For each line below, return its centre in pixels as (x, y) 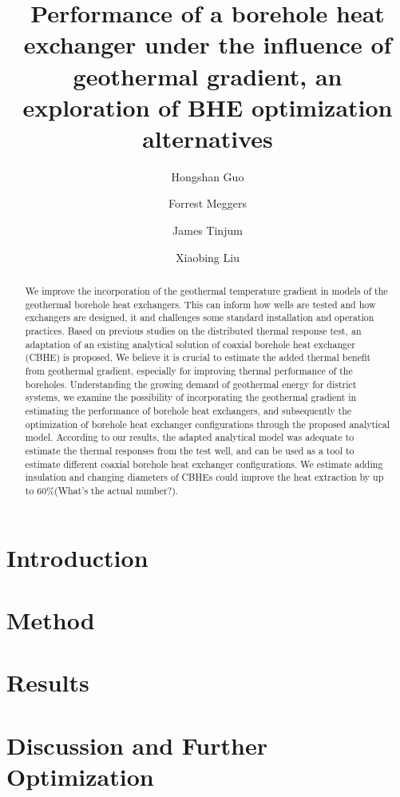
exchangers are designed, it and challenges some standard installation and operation (200, 317)
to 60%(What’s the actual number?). (102, 490)
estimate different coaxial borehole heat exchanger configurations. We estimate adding (204, 464)
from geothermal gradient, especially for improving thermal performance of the (189, 370)
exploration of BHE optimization (208, 107)
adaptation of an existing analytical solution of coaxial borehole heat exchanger (190, 344)
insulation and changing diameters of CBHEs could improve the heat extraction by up (204, 477)
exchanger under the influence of (208, 44)
